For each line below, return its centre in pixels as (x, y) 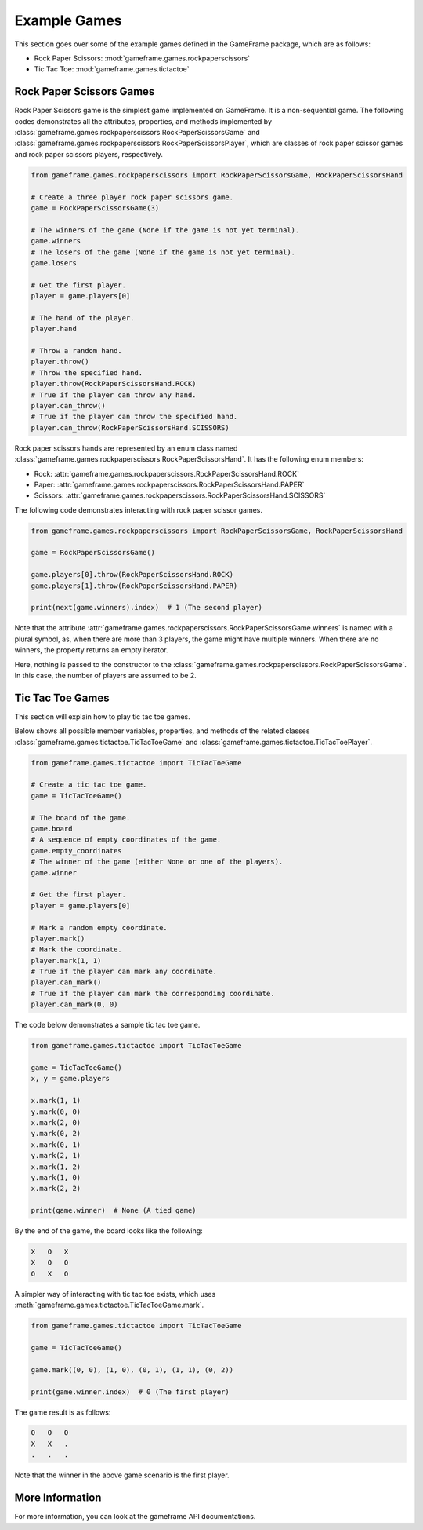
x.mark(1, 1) (56, 1101)
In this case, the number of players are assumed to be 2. (106, 675)
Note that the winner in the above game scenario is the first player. (122, 1475)
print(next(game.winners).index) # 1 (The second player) (146, 608)
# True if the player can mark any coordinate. (124, 972)
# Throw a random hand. (77, 351)
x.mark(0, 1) (56, 1145)
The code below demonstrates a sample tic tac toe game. (107, 1025)
